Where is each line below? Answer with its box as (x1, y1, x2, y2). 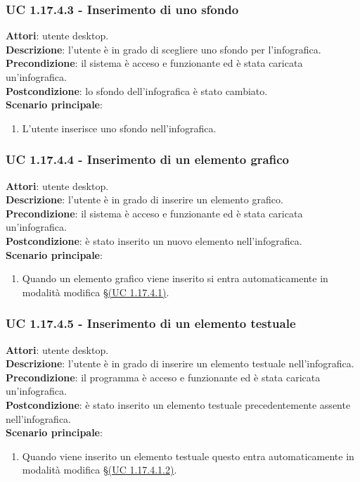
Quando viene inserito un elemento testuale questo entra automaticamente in (22, 448, 354, 463)
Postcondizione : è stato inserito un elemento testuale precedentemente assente (6, 397, 351, 412)
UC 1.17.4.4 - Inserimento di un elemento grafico (6, 151, 289, 168)
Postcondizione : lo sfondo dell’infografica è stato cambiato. (6, 83, 268, 98)
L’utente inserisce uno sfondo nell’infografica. (22, 120, 217, 135)
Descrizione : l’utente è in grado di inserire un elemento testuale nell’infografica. (6, 356, 354, 371)
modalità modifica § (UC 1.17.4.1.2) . (22, 462, 177, 477)
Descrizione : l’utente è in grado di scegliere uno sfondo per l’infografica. (6, 42, 321, 56)
